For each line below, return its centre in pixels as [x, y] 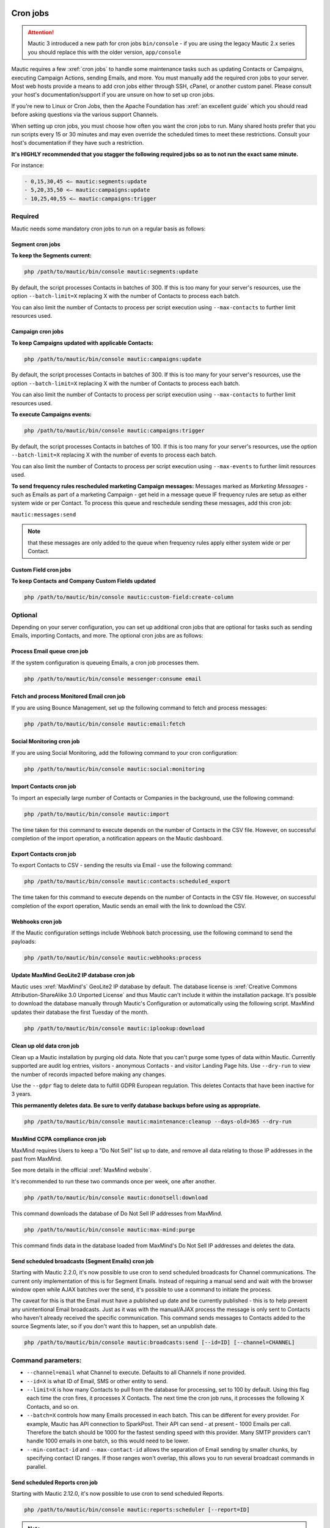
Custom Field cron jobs [41, 570]
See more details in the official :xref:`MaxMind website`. [82, 1170]
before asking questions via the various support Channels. [85, 115]
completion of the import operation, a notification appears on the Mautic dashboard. [117, 839]
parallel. [37, 1466]
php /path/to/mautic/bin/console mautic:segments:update [111, 271]
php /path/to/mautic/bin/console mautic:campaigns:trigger [114, 431]
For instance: [28, 166]
